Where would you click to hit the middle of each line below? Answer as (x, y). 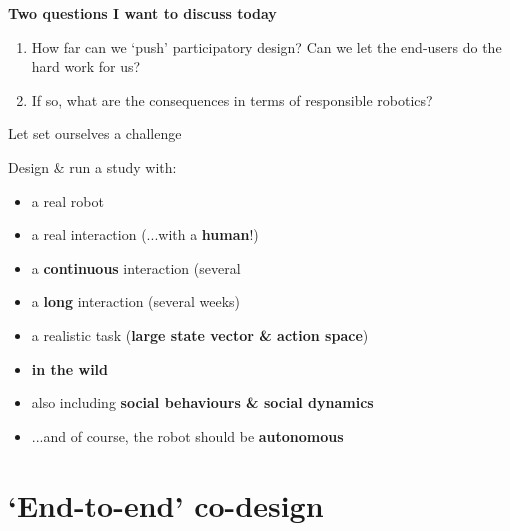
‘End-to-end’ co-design (166, 504)
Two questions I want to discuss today (142, 13)
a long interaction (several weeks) (136, 301)
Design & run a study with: (92, 166)
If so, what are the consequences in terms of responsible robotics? (232, 99)
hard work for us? (86, 66)
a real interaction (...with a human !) (145, 234)
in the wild (70, 368)
